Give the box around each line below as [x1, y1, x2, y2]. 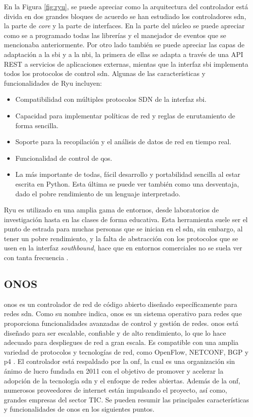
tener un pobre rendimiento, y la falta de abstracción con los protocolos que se [4, 233, 238, 243]
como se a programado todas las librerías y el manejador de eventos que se [4, 30, 226, 40]
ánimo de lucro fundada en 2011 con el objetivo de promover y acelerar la [4, 366, 223, 376]
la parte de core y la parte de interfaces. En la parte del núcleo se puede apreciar [4, 20, 245, 31]
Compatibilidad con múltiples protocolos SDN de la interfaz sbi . [15, 94, 207, 104]
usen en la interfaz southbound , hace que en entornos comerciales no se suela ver [4, 243, 242, 253]
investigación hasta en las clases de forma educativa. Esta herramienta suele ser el [4, 214, 248, 224]
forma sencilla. [15, 120, 59, 130]
